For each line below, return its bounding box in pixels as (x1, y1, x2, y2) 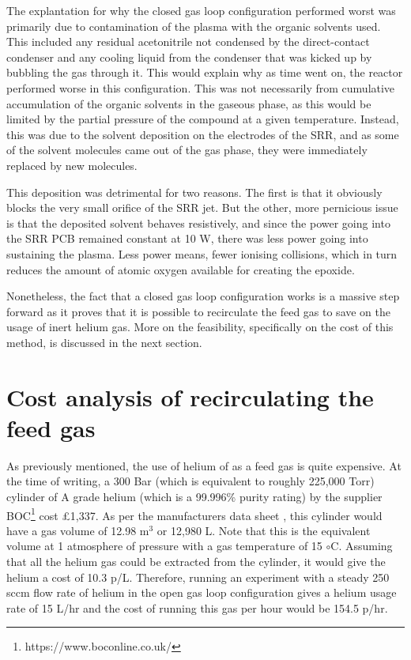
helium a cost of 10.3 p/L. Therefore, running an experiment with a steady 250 (6, 568, 390, 585)
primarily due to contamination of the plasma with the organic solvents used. (6, 17, 381, 34)
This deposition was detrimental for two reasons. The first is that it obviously (6, 183, 383, 200)
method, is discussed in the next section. (6, 334, 202, 350)
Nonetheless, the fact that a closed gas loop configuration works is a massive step (6, 288, 400, 304)
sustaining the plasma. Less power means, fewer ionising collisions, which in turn (6, 245, 398, 262)
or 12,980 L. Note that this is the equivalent (156, 522, 371, 538)
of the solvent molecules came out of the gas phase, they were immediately (6, 141, 368, 158)
